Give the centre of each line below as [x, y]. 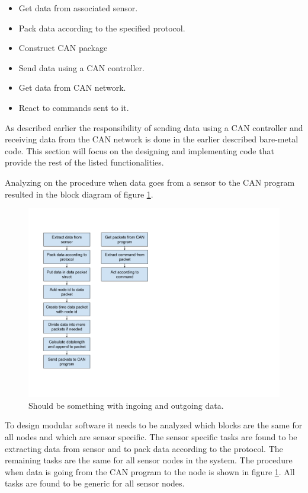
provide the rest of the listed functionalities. [84, 162]
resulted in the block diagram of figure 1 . [79, 194]
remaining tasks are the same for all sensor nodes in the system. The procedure [149, 460]
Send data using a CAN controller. [81, 67]
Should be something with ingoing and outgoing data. [126, 405]
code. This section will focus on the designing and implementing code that [139, 150]
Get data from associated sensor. [78, 8]
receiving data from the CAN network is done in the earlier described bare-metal [152, 139]
